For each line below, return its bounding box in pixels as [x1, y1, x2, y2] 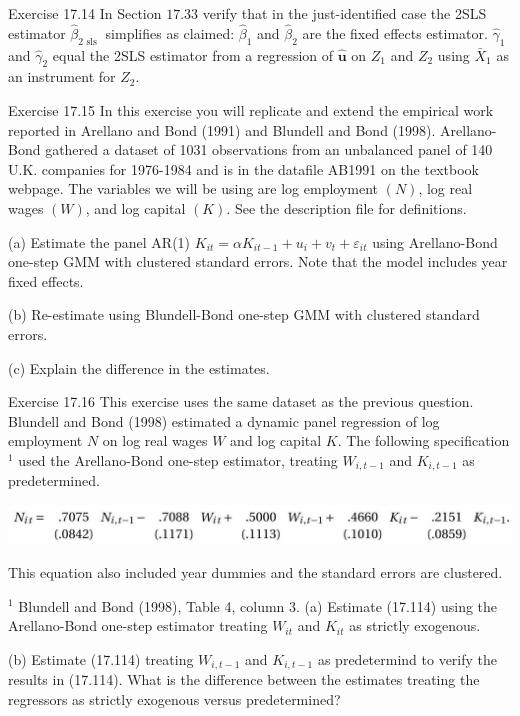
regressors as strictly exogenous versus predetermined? [8, 688, 341, 709]
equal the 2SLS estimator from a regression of [52, 44, 334, 65]
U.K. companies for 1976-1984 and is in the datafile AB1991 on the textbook [8, 158, 479, 179]
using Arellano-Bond [372, 231, 498, 252]
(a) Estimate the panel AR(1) [8, 231, 191, 252]
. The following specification [337, 430, 510, 451]
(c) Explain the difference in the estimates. [8, 357, 270, 378]
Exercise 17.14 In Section [8, 3, 162, 23]
